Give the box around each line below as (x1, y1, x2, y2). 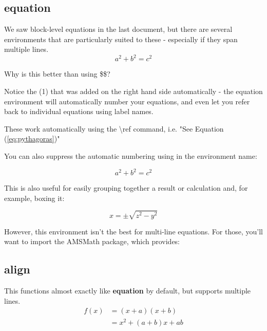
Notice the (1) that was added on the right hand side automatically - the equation (4, 86, 263, 97)
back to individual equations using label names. (4, 106, 154, 117)
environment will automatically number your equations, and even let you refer (4, 96, 250, 106)
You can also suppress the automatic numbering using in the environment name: (4, 151, 257, 161)
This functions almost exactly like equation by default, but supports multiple (4, 285, 251, 296)
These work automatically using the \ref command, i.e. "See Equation (4, 123, 224, 134)
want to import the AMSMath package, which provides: (4, 236, 180, 247)
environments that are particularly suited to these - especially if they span (4, 33, 238, 44)
